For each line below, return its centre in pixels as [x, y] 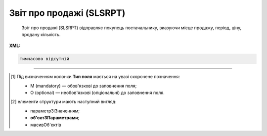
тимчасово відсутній [44, 59]
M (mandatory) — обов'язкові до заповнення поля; [84, 86]
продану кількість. [41, 34]
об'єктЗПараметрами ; [55, 118]
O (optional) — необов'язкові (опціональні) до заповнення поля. [98, 93]
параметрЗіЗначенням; [55, 111]
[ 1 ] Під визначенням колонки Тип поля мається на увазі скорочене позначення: [95, 77]
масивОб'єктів [46, 125]
